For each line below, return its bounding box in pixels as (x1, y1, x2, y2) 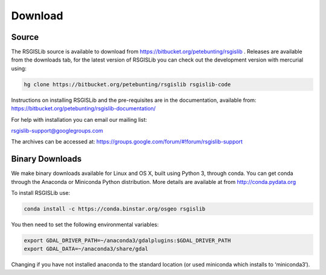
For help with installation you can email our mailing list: (11, 116, 147, 123)
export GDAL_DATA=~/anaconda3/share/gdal (24, 245, 149, 253)
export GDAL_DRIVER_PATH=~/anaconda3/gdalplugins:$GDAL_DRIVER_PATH (24, 237, 231, 244)
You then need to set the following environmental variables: (11, 221, 159, 229)
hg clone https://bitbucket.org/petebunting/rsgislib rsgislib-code (24, 81, 231, 87)
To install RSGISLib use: (11, 189, 71, 197)
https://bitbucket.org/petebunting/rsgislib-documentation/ (11, 105, 156, 112)
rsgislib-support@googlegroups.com (11, 127, 104, 134)
